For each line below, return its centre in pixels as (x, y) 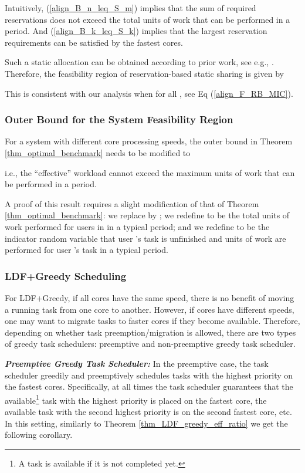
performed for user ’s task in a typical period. (87, 250)
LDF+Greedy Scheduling (66, 276)
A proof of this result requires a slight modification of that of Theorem (132, 203)
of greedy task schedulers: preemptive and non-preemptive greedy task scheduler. (150, 344)
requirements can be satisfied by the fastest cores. (94, 42)
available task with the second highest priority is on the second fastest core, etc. (148, 411)
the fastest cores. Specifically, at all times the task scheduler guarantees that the (149, 386)
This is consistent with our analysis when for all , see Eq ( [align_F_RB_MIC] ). (149, 93)
